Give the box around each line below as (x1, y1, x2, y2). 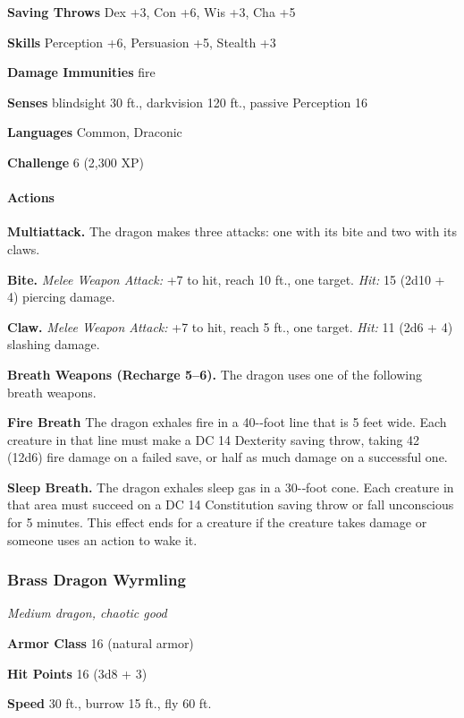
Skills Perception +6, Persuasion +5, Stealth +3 (7, 32, 276, 51)
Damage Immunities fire (7, 63, 156, 81)
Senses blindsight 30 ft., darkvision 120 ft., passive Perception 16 (7, 92, 367, 111)
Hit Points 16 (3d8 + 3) (7, 663, 148, 682)
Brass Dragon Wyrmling (7, 568, 186, 591)
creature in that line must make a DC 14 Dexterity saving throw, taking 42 (7, 430, 420, 449)
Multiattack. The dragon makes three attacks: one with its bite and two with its (7, 222, 457, 241)
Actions (7, 188, 55, 207)
